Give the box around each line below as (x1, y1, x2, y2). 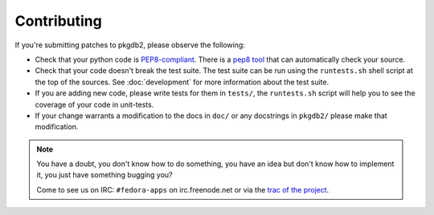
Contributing (14, 12, 102, 30)
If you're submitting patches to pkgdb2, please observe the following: (14, 40, 245, 50)
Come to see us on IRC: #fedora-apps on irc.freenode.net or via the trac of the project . (36, 185, 330, 194)
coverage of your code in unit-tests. (35, 99, 154, 109)
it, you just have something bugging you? (36, 170, 173, 180)
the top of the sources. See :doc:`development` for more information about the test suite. (35, 77, 330, 87)
